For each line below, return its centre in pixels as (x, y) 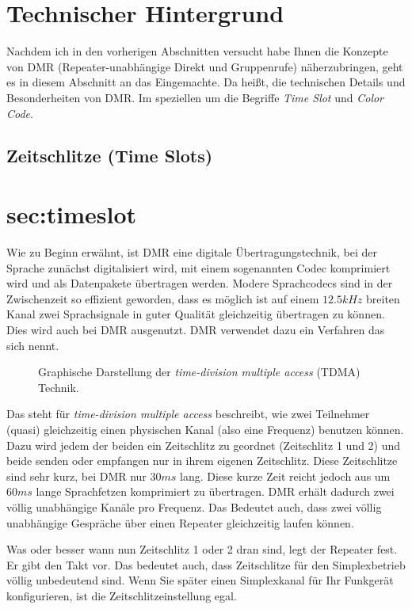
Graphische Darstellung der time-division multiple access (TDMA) (199, 372)
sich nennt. (33, 345)
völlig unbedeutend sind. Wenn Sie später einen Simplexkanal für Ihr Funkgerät (200, 580)
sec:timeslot (71, 214)
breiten (383, 298)
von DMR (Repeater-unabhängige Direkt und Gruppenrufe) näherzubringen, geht (205, 66)
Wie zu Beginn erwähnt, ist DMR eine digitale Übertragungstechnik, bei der (192, 252)
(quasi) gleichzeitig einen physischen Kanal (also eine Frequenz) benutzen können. (205, 429)
